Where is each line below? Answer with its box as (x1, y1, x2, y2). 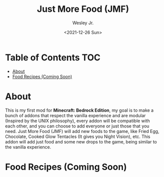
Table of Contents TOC (5, 52, 101, 63)
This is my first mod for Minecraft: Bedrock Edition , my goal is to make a (5, 107, 154, 113)
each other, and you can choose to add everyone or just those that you (5, 123, 150, 129)
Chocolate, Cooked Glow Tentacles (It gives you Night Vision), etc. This (5, 133, 151, 139)
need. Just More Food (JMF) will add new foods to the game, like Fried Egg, (5, 128, 160, 134)
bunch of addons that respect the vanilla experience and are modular (5, 112, 146, 118)
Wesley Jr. (72, 20, 94, 26)
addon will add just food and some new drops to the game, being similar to (5, 138, 157, 144)
